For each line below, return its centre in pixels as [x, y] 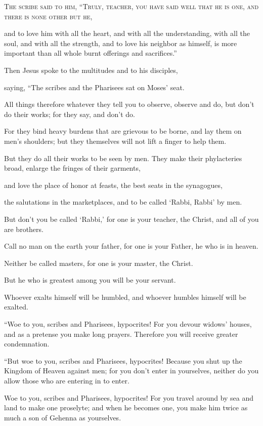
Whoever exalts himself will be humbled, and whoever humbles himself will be [125, 297]
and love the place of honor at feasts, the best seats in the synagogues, [113, 185]
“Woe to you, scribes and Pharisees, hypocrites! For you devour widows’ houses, [128, 324]
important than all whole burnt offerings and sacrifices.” [91, 53]
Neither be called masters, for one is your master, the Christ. [99, 263]
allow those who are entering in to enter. [67, 381]
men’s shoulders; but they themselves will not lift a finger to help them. [115, 141]
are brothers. [24, 229]
